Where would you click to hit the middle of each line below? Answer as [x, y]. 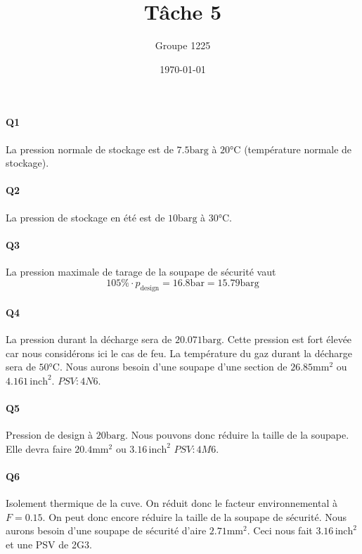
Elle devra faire [39, 448]
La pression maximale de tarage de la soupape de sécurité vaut [141, 271]
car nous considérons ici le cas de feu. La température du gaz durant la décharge [179, 353]
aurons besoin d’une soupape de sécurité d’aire [106, 530]
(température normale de [298, 149]
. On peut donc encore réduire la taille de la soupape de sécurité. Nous [195, 516]
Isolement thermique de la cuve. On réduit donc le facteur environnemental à [172, 503]
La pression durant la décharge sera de [89, 339]
